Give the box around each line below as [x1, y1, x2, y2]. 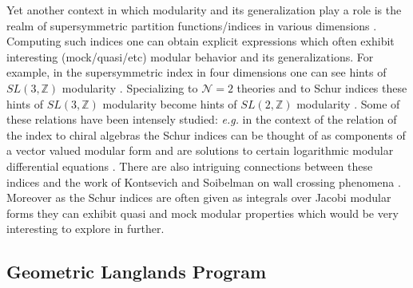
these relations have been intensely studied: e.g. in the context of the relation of [6, 111, 397, 128]
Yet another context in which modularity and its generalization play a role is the [6, 2, 402, 18]
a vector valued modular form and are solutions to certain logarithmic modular [6, 142, 394, 159]
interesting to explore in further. [6, 220, 165, 237]
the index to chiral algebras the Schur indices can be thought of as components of [6, 126, 406, 143]
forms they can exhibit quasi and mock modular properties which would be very [6, 204, 399, 221]
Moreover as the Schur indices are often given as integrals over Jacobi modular [6, 189, 391, 206]
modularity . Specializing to [62, 79, 198, 96]
